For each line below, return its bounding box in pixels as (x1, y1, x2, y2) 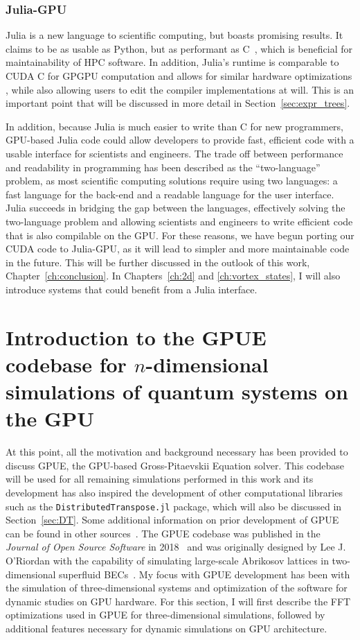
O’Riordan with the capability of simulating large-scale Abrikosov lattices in (6, 553, 329, 567)
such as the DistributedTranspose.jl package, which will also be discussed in (6, 499, 342, 513)
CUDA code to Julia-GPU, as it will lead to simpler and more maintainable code (6, 241, 350, 256)
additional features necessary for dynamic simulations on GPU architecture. (6, 621, 327, 635)
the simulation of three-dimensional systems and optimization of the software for (6, 580, 348, 595)
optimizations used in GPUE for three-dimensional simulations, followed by (6, 607, 325, 622)
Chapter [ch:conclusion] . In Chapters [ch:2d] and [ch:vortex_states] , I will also (6, 268, 341, 283)
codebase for (6, 349, 127, 378)
